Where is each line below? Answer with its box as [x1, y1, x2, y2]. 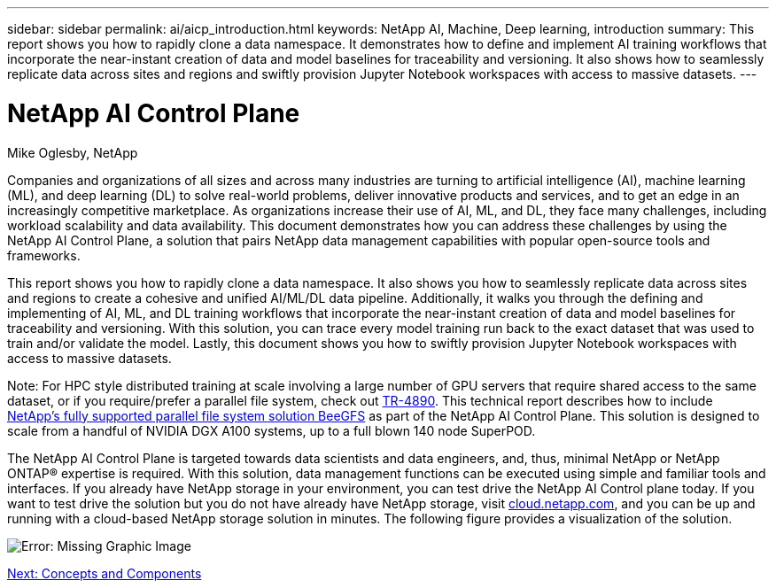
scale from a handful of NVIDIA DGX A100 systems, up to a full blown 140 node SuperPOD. [7, 422, 536, 438]
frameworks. [7, 247, 81, 263]
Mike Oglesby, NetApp [7, 144, 138, 160]
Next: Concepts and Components [7, 565, 202, 581]
